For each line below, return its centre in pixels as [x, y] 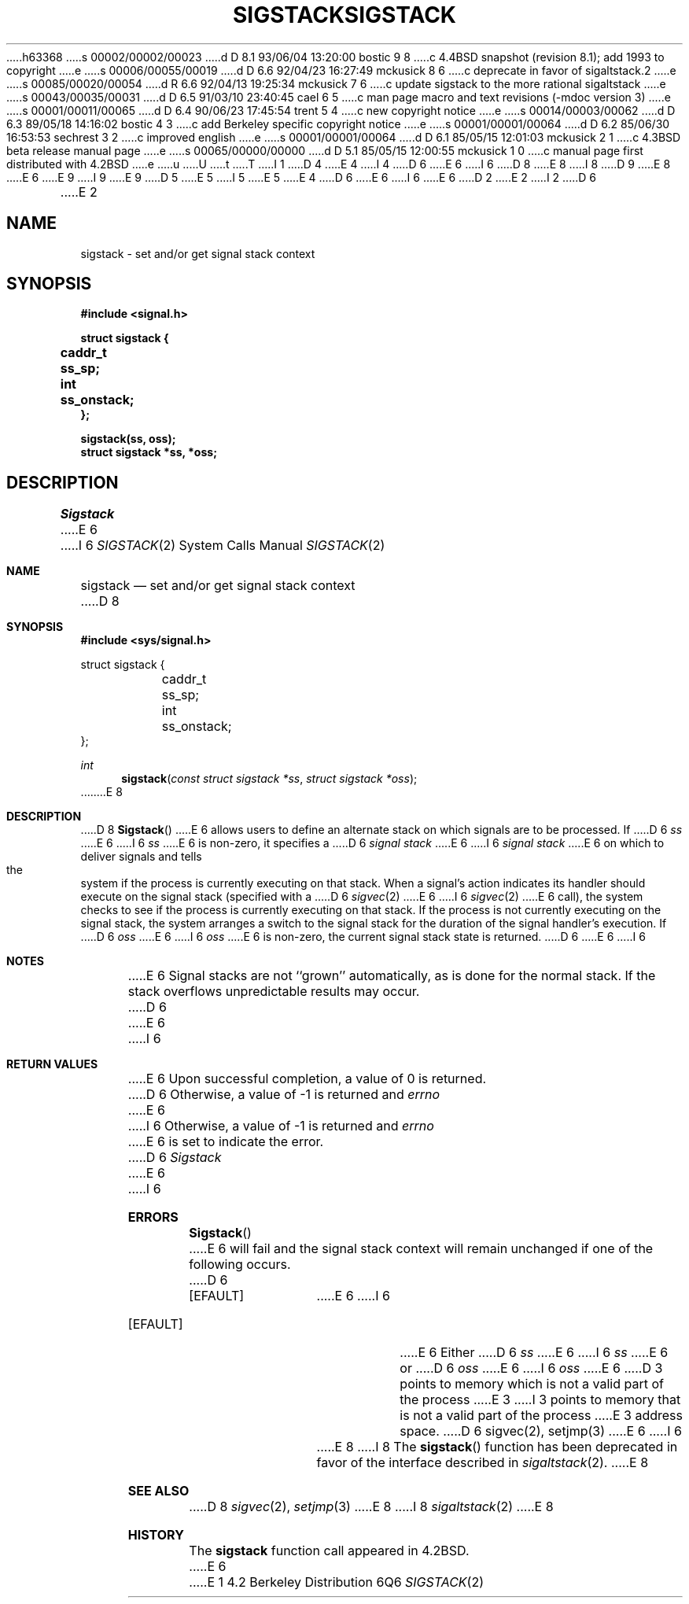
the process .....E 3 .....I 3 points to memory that [540, 1400]
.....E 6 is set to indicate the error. [226, 1142]
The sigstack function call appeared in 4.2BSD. [329, 1551]
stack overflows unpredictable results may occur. [274, 992]
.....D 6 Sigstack [175, 1158]
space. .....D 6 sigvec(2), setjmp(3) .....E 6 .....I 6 [541, 1431]
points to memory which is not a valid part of [532, 1384]
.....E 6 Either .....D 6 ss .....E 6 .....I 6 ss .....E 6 [534, 1353]
